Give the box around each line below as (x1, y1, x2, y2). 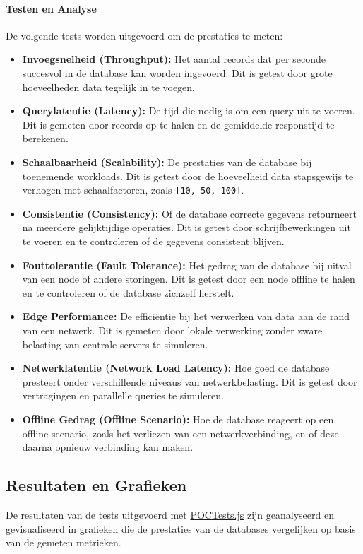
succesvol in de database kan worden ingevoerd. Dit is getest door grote (22, 65, 333, 80)
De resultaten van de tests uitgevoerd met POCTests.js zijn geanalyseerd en (6, 507, 334, 521)
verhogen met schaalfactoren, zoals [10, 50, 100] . (22, 182, 244, 197)
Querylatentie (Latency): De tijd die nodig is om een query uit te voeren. (22, 103, 355, 118)
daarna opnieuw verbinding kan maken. (22, 440, 194, 454)
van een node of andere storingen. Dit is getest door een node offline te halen (22, 271, 355, 286)
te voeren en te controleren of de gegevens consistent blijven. (22, 233, 285, 248)
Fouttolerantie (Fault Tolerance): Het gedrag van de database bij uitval (22, 257, 352, 272)
